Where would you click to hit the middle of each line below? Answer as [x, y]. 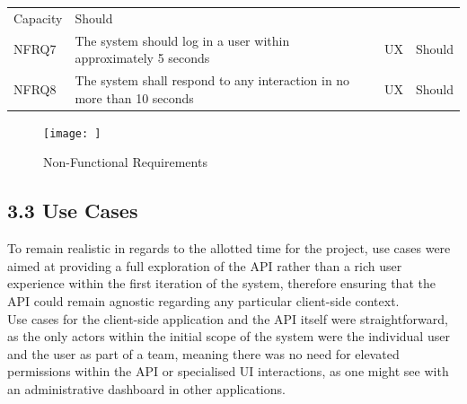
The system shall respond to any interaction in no [212, 80]
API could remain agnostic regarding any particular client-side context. [203, 300]
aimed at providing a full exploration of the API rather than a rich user [205, 265]
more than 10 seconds [134, 97]
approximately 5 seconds [142, 58]
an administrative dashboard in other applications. [146, 388]
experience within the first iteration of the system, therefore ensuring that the [221, 283]
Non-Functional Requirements [125, 162]
